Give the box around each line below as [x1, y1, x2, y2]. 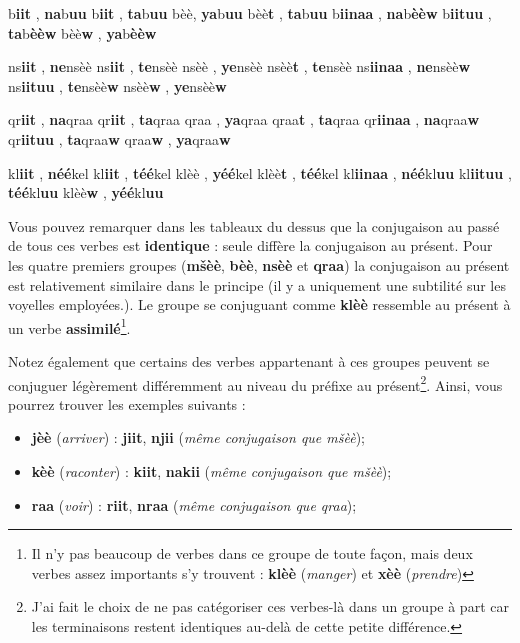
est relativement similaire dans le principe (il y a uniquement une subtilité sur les [8, 274, 506, 295]
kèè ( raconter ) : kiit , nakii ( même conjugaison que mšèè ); [31, 461, 392, 481]
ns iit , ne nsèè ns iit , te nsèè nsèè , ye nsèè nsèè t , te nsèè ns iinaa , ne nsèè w [8, 56, 471, 77]
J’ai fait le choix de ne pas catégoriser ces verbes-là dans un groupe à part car [31, 596, 509, 617]
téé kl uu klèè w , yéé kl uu [8, 182, 164, 203]
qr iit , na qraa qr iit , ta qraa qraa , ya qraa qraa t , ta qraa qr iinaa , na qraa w [8, 109, 480, 130]
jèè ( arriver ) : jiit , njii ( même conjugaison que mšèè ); [31, 427, 365, 448]
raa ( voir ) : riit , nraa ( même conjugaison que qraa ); [31, 494, 357, 515]
